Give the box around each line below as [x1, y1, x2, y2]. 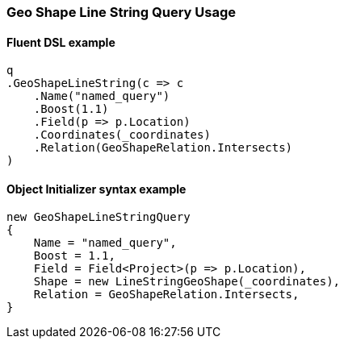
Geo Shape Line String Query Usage [6, 4, 237, 20]
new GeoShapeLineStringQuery [6, 210, 191, 224]
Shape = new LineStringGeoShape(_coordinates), [33, 275, 341, 289]
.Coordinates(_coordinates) [33, 128, 211, 142]
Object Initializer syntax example [6, 181, 187, 196]
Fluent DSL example [6, 35, 115, 49]
